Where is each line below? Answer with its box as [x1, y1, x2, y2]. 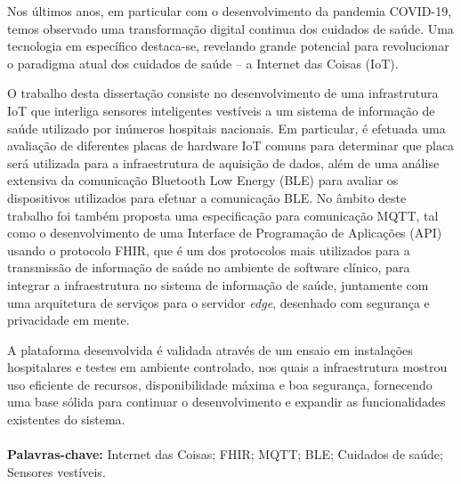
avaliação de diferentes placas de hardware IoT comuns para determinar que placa [7, 136, 455, 155]
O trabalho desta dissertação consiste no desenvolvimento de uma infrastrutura [7, 84, 439, 102]
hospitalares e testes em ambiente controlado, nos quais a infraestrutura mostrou [7, 358, 448, 376]
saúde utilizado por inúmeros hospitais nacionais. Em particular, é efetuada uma [7, 118, 446, 137]
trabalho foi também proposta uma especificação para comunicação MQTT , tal [7, 206, 439, 224]
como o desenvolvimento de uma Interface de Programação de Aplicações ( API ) [7, 223, 442, 242]
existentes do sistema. [7, 410, 125, 429]
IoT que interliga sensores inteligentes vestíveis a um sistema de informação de [7, 101, 435, 119]
